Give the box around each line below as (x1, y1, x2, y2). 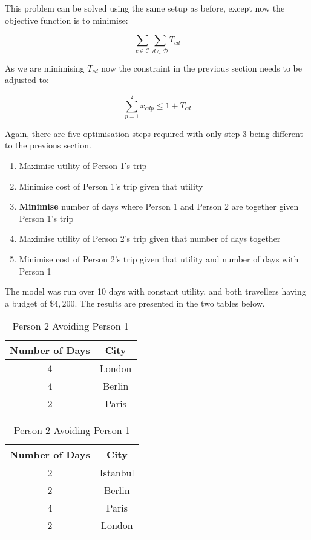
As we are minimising (5, 61, 85, 74)
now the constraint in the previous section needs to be (101, 61, 302, 74)
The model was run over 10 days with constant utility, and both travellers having (5, 285, 306, 298)
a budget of (5, 296, 47, 309)
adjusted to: (5, 73, 49, 86)
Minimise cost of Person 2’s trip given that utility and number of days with (19, 252, 299, 265)
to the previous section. (5, 139, 91, 152)
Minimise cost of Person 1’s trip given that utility (19, 179, 203, 192)
